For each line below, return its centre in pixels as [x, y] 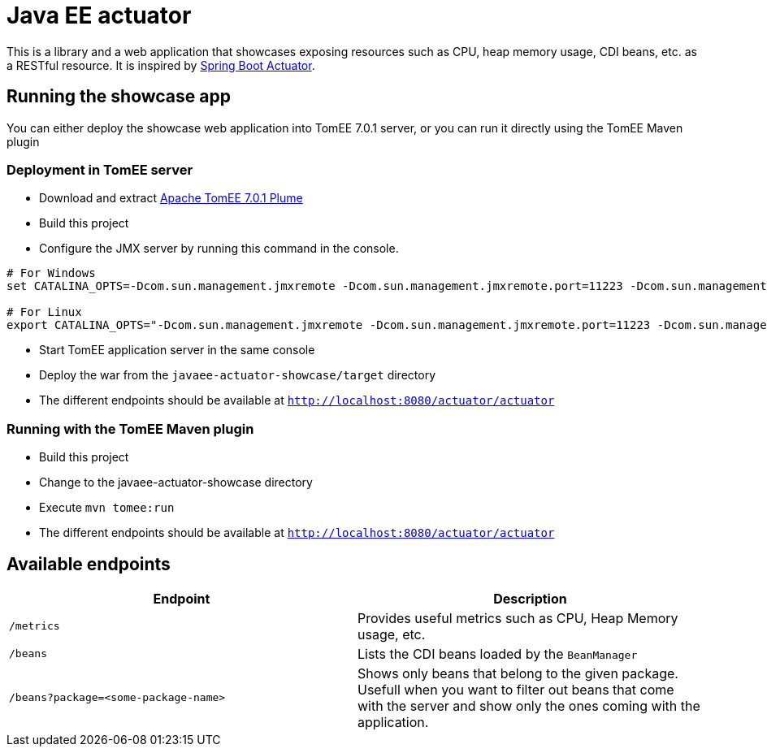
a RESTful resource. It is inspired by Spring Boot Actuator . [161, 65]
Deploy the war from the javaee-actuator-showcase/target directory [238, 375]
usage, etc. [392, 634]
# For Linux [44, 312]
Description [530, 598]
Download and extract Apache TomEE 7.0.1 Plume [171, 198]
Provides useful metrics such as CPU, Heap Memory [518, 618]
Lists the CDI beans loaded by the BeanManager [498, 653]
